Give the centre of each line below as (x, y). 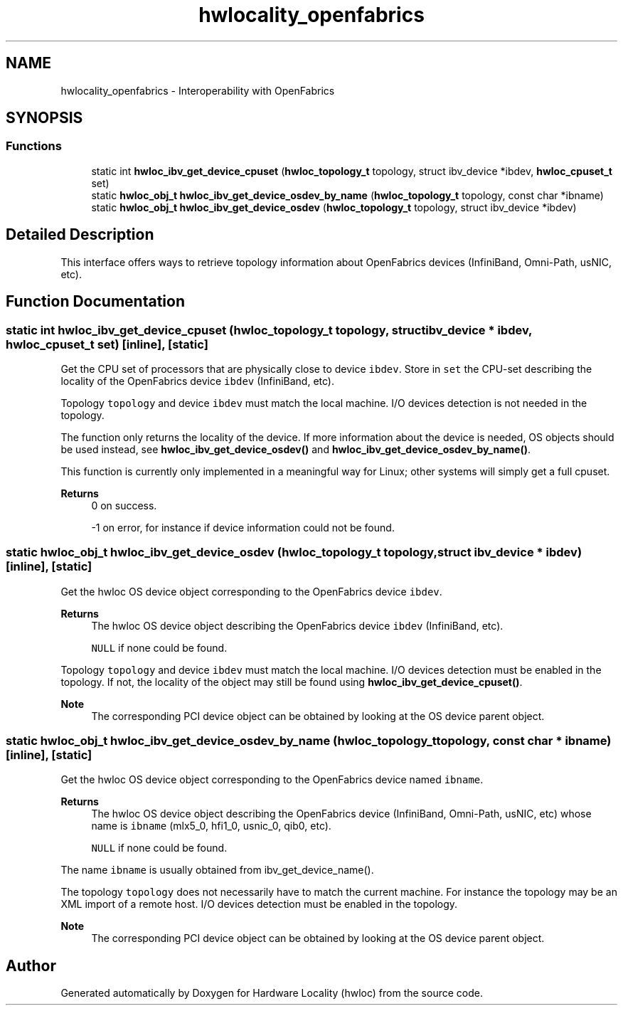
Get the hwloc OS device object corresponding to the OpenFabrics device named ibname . (272, 780)
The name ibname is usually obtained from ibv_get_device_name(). (217, 870)
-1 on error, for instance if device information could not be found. (243, 527)
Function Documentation (95, 302)
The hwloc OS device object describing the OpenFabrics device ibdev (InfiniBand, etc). (297, 625)
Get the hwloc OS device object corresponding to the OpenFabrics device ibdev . (251, 591)
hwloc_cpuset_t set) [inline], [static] (107, 344)
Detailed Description (80, 235)
